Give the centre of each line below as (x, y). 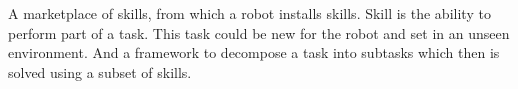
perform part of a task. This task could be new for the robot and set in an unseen (259, 32)
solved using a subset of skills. (100, 71)
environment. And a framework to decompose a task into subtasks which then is (254, 52)
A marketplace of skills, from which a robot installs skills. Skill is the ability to (249, 13)
